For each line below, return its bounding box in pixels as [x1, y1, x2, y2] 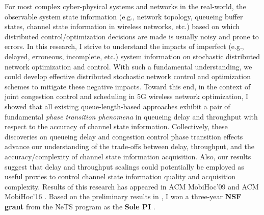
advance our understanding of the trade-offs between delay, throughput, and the [5, 141, 254, 152]
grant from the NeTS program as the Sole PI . [5, 201, 155, 211]
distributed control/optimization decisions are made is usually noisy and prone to [5, 31, 259, 41]
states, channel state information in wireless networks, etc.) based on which [5, 21, 240, 32]
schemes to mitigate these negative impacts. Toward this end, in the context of [5, 81, 251, 91]
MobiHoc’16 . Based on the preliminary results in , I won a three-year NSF [5, 191, 242, 202]
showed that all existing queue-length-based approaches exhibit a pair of [5, 101, 230, 111]
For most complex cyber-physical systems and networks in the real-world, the [5, 1, 246, 11]
